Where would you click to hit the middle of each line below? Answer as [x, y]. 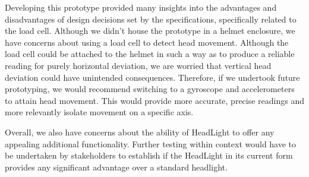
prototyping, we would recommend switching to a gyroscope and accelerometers [150, 89]
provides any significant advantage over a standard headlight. [116, 167]
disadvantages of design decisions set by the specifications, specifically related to [151, 19]
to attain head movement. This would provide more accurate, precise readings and [155, 100]
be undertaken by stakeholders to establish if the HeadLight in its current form [149, 155]
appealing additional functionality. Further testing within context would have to [151, 143]
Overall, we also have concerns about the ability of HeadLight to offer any [140, 132]
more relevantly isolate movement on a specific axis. [99, 112]
